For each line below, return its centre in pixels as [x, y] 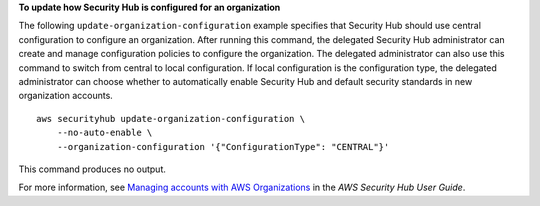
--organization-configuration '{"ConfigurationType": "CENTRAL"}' [223, 146]
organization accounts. [66, 96]
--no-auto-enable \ [104, 133]
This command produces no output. [92, 169]
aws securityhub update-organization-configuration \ [170, 118]
